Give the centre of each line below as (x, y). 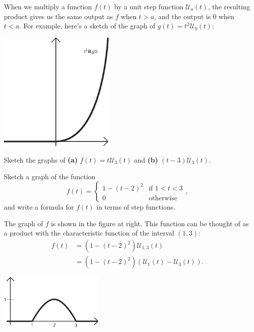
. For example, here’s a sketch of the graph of (87, 26)
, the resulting (229, 6)
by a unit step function (149, 6)
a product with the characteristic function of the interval (89, 233)
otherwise (163, 198)
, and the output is (182, 16)
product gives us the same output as (59, 16)
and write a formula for (39, 207)
